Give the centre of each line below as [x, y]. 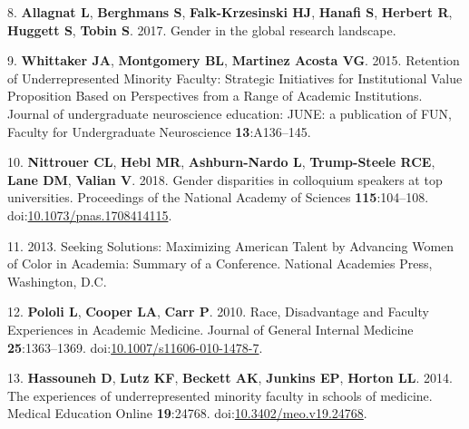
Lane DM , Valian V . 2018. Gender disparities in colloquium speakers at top [225, 179]
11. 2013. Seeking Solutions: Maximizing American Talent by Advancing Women [231, 245]
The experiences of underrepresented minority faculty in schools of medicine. [220, 395]
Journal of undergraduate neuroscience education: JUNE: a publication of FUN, [230, 113]
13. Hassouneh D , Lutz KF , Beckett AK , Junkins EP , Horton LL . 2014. [230, 378]
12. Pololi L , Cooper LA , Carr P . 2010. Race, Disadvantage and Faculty [218, 312]
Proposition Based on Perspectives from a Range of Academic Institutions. [215, 96]
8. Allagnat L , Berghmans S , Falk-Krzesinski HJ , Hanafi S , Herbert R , [230, 12]
